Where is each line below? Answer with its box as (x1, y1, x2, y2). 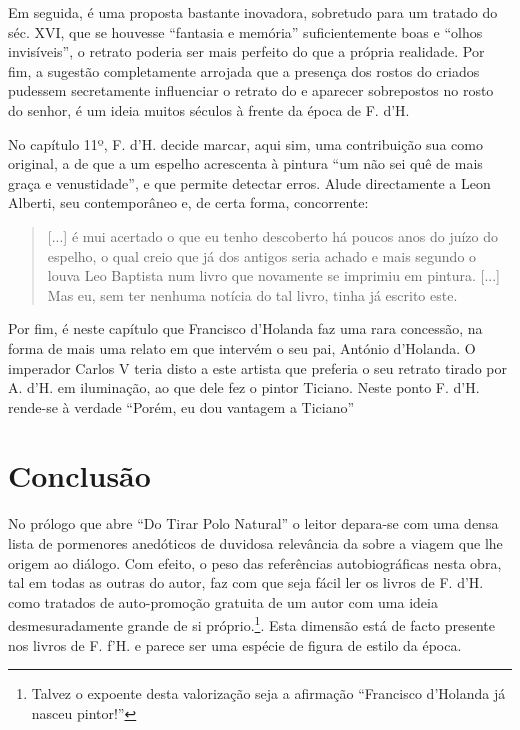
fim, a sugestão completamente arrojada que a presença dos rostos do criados (8, 60, 480, 81)
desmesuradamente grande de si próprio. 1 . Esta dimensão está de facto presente (8, 612, 496, 636)
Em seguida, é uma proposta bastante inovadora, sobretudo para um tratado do (8, 2, 498, 22)
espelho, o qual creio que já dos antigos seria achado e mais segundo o (47, 245, 477, 266)
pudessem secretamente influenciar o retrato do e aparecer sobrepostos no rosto (8, 80, 494, 101)
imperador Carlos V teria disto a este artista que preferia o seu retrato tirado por (8, 357, 507, 378)
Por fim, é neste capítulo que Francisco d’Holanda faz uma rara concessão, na (8, 318, 483, 339)
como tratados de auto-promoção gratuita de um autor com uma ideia (8, 591, 438, 612)
